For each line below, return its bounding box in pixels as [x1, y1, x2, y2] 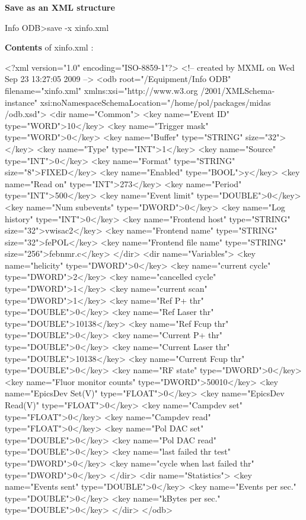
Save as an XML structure [5, 1, 115, 13]
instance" [5, 96, 38, 108]
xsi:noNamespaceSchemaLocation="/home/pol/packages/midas [40, 96, 271, 108]
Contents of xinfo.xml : [5, 41, 94, 53]
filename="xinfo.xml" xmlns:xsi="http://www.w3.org [5, 84, 198, 96]
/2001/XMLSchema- [200, 84, 275, 96]
